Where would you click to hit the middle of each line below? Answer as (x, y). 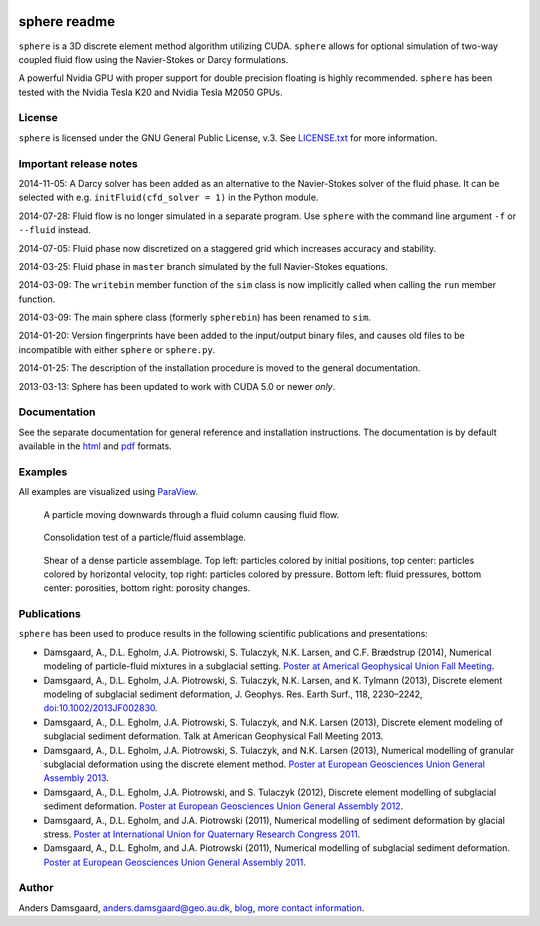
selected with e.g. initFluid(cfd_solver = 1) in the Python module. (168, 197)
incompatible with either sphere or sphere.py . (117, 349)
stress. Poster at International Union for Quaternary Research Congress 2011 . (202, 834)
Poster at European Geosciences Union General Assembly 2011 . (175, 862)
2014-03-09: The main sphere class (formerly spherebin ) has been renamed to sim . (195, 317)
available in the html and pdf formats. (95, 446)
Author (36, 888)
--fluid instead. (55, 230)
